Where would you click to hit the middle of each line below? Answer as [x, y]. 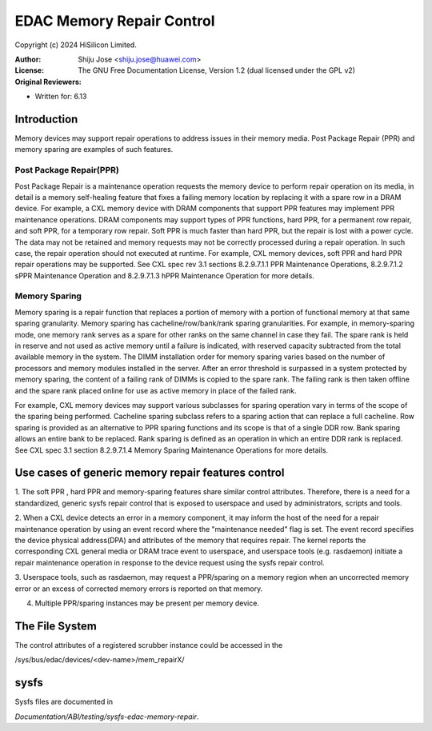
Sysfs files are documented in [64, 702]
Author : [28, 59]
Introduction [46, 119]
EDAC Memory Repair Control [115, 21]
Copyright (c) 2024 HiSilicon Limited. [76, 45]
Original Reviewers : [48, 82]
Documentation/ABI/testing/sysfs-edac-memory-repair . [107, 717]
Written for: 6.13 [61, 97]
